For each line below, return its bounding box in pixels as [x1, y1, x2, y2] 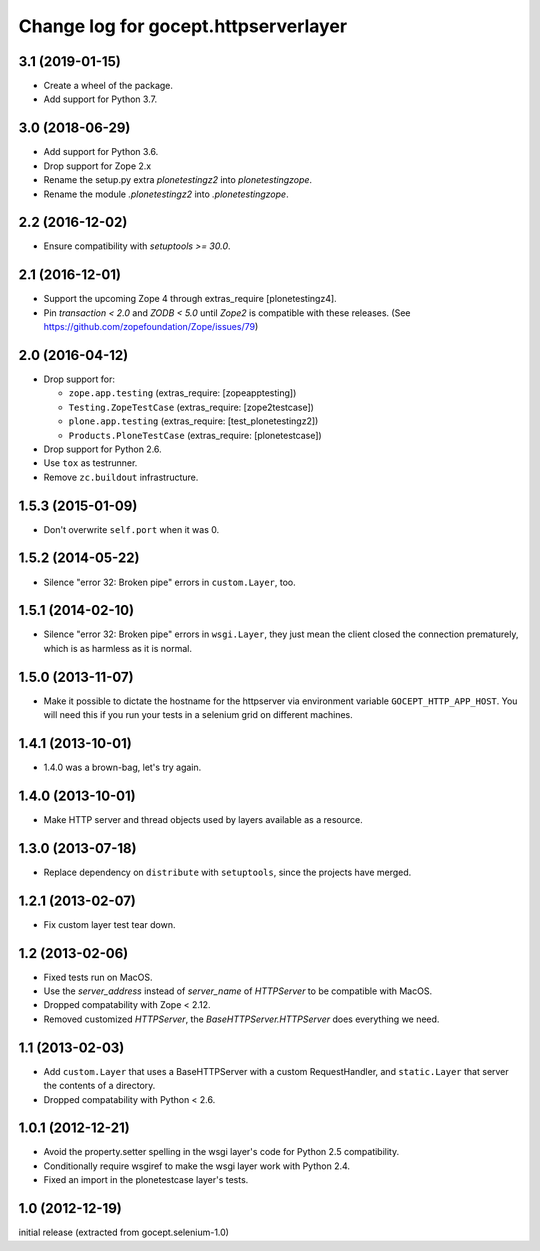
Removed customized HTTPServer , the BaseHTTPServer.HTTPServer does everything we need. [43, 1013, 440, 1025]
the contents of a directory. [43, 1080, 156, 1092]
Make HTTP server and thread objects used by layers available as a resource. [43, 813, 364, 825]
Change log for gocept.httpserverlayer [18, 15, 348, 37]
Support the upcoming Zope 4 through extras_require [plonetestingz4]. [43, 293, 337, 305]
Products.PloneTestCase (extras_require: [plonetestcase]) [68, 429, 322, 441]
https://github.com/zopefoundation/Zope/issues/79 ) [43, 321, 259, 333]
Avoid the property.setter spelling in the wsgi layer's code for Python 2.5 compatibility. [43, 1146, 400, 1158]
